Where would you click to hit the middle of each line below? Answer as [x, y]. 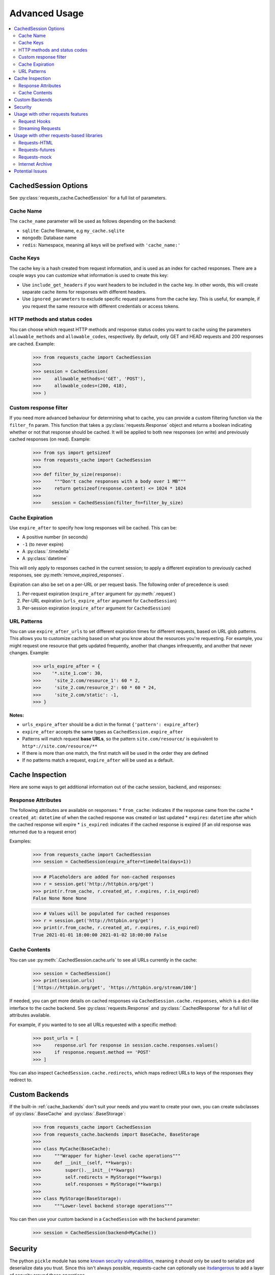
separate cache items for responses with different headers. [84, 292]
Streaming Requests [40, 129]
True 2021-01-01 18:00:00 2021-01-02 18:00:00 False [100, 935]
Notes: [17, 715]
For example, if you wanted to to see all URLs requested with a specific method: [93, 1025]
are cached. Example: [32, 344]
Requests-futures [37, 150]
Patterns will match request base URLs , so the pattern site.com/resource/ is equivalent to [120, 739]
